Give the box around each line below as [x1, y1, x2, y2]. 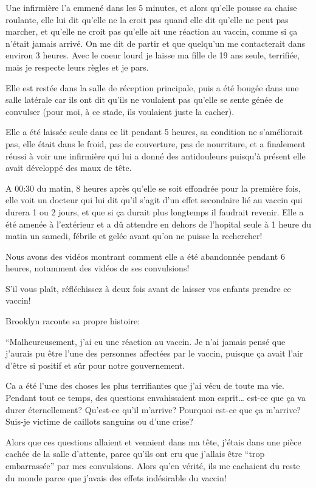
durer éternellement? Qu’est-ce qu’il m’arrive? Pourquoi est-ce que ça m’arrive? [5, 403, 301, 416]
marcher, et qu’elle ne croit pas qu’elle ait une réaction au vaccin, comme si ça [5, 25, 298, 38]
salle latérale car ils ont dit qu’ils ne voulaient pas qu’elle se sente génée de [5, 93, 284, 106]
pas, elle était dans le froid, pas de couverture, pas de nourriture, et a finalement [5, 137, 306, 150]
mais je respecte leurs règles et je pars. [5, 60, 149, 73]
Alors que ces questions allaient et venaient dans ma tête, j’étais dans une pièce [5, 435, 301, 448]
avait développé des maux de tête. [5, 161, 132, 174]
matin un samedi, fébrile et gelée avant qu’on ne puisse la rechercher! [5, 229, 263, 242]
